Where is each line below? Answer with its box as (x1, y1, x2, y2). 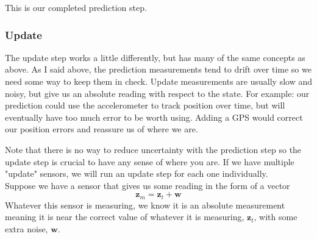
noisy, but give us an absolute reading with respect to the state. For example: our (5, 87, 310, 99)
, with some (254, 210, 297, 223)
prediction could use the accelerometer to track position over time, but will (5, 99, 285, 112)
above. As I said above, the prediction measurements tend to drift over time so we (5, 63, 312, 76)
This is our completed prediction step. (5, 1, 147, 13)
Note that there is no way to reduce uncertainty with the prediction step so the (5, 143, 302, 155)
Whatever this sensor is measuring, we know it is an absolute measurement (5, 198, 285, 211)
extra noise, (5, 222, 48, 235)
